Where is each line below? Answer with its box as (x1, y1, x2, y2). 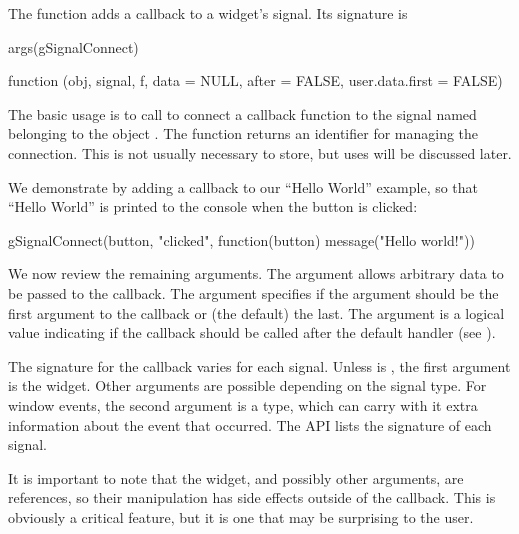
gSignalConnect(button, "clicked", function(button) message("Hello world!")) (8, 229, 475, 250)
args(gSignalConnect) (8, 36, 139, 57)
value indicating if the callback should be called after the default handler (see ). (8, 322, 496, 343)
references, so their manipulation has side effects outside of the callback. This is (8, 487, 496, 508)
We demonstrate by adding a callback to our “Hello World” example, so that (8, 176, 479, 197)
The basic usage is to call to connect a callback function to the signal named (8, 103, 477, 124)
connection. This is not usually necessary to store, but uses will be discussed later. (8, 142, 512, 163)
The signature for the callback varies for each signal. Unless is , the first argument (8, 355, 511, 376)
